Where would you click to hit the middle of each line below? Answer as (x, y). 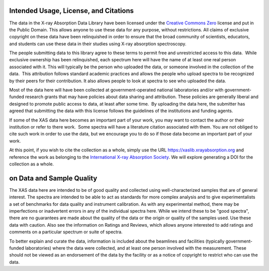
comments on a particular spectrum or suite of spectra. (66, 232)
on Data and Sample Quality (53, 178)
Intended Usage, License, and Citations (71, 11)
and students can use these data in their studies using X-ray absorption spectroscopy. (98, 44)
